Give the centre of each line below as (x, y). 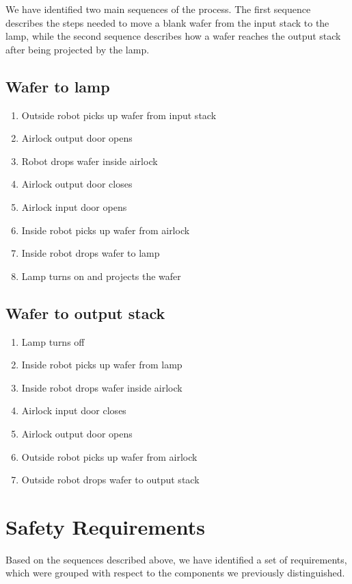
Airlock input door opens (74, 206)
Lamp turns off (53, 341)
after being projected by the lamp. (78, 49)
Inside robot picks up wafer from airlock (106, 230)
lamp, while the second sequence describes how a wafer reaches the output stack (173, 36)
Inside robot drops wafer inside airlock (102, 387)
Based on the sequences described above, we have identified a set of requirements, (176, 559)
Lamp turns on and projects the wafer (101, 276)
